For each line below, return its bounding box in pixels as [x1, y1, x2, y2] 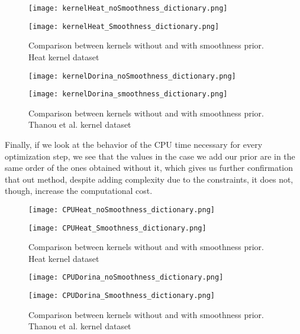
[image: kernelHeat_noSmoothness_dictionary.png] [28, 4, 228, 12]
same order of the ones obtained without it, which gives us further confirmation [5, 161, 293, 174]
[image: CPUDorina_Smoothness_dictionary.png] [28, 291, 215, 300]
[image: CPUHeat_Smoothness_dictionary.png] [28, 223, 207, 232]
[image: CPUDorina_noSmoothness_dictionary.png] [28, 273, 224, 282]
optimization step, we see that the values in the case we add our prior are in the [5, 150, 295, 162]
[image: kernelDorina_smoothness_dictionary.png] [28, 90, 228, 99]
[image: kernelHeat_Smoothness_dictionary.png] [28, 22, 220, 31]
